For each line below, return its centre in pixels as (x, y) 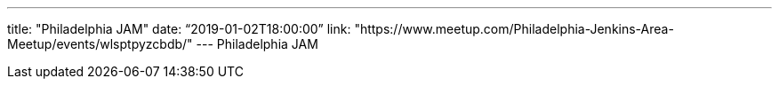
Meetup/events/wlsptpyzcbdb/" (100, 44)
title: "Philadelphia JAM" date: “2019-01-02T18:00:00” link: (179, 29)
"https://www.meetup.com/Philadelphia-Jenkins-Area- (514, 29)
